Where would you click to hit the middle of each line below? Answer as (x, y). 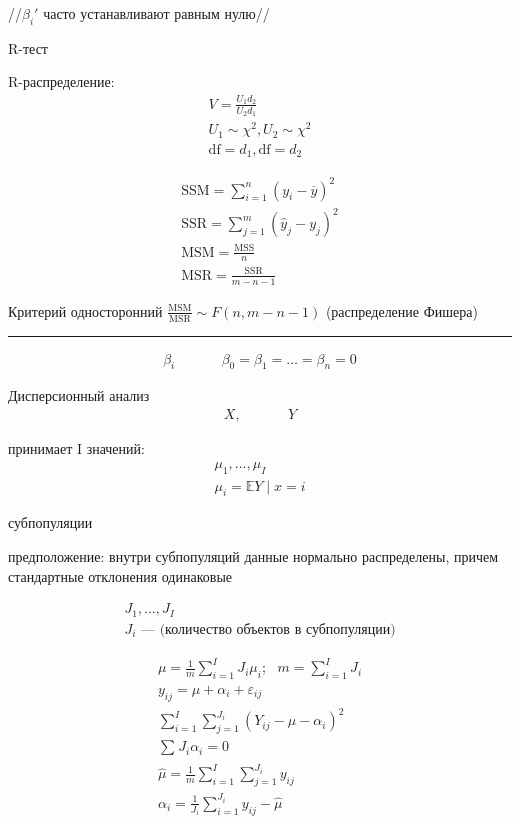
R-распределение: (61, 81)
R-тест (28, 47)
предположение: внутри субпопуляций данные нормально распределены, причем (253, 555)
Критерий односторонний (85, 310)
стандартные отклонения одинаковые (120, 575)
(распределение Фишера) (401, 310)
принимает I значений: (76, 448)
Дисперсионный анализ (79, 395)
